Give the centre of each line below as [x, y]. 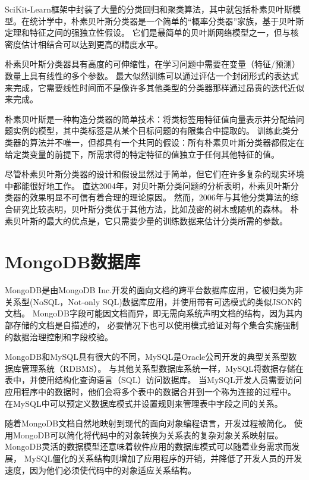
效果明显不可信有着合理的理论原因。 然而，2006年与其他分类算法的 [160, 197]
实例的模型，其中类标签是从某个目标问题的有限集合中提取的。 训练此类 [152, 131]
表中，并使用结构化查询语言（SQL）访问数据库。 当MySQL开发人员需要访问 [153, 380]
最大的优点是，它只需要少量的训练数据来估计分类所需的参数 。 [167, 220]
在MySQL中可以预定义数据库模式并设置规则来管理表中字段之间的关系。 [144, 403]
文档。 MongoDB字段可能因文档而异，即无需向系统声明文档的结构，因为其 [149, 313]
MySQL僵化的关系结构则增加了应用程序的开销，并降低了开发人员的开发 [163, 458]
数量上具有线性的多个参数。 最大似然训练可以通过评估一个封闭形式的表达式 [152, 75]
